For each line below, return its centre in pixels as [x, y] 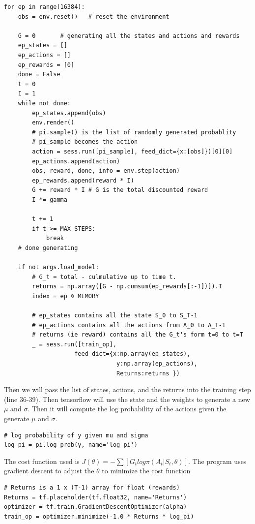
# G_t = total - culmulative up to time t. [104, 277]
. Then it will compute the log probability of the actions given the [127, 409]
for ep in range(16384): [44, 7]
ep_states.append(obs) [69, 113]
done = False [39, 75]
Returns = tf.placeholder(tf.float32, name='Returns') [96, 497]
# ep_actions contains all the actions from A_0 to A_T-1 [129, 325]
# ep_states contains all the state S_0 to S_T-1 [115, 315]
